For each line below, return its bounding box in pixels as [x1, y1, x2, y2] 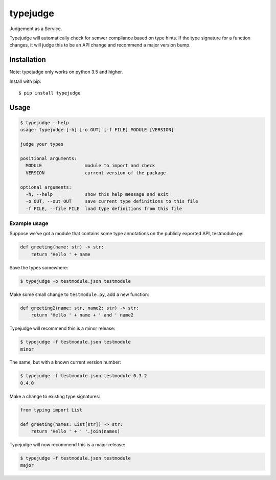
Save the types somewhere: [9, 264, 68, 270]
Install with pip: [9, 78, 41, 84]
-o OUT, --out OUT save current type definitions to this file [26, 198, 198, 204]
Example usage [9, 220, 49, 227]
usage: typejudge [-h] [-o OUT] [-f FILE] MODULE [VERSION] [20, 127, 174, 133]
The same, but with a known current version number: [9, 359, 121, 365]
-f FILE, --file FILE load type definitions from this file [26, 205, 182, 212]
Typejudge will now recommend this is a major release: [9, 441, 125, 447]
